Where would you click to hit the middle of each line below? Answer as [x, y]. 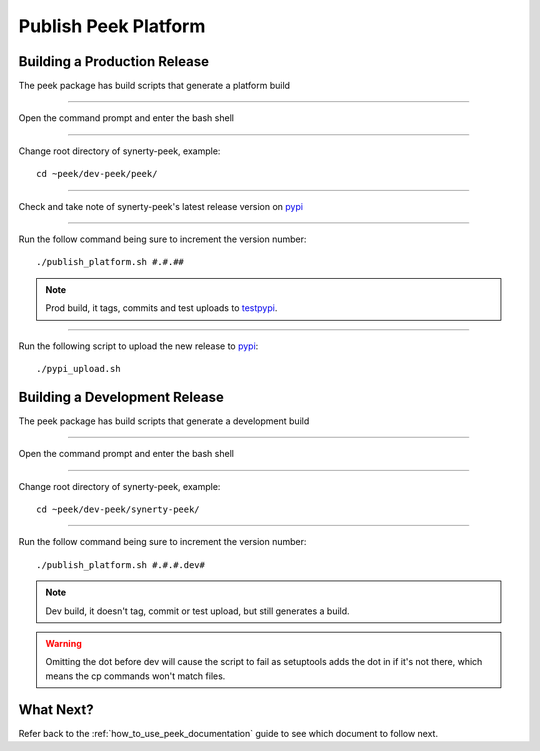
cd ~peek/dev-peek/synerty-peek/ [118, 509]
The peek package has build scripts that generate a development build [164, 421]
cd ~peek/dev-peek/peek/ [97, 174]
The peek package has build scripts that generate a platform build [154, 86]
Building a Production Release [114, 61]
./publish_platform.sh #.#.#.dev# [120, 564]
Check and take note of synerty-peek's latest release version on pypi [161, 206]
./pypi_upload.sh [78, 368]
